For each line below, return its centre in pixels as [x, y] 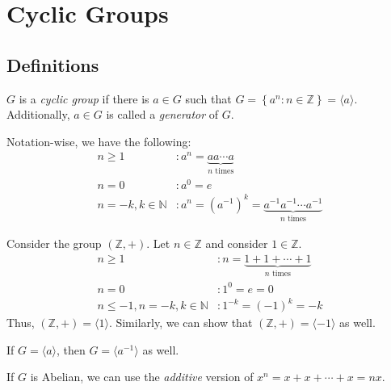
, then [71, 349]
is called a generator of [162, 114]
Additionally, [38, 114]
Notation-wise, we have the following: [99, 141]
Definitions [53, 64]
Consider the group [54, 243]
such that [208, 98]
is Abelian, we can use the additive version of [142, 377]
